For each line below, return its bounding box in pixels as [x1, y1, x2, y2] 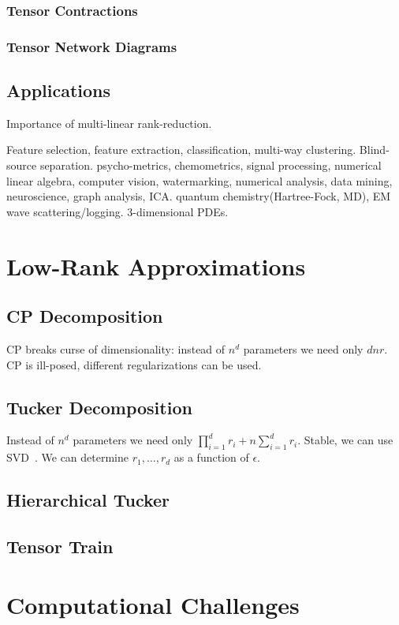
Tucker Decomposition [6, 395, 192, 419]
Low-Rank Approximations [6, 249, 306, 282]
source [6, 157, 37, 174]
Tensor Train [6, 533, 114, 558]
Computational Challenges [6, 588, 300, 620]
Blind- [359, 141, 390, 158]
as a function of [173, 449, 249, 466]
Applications [6, 78, 111, 103]
